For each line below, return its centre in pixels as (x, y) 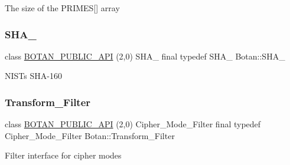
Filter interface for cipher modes (63, 155)
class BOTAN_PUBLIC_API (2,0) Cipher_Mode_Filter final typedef (133, 124)
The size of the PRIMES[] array (62, 8)
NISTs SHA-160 (33, 76)
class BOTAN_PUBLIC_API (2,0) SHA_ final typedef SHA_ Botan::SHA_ (145, 56)
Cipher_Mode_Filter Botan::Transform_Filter (90, 135)
